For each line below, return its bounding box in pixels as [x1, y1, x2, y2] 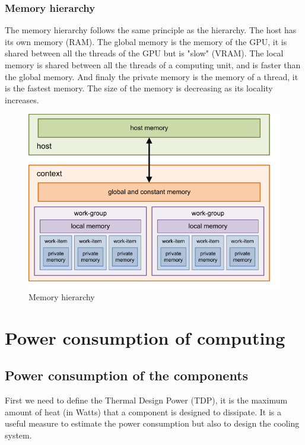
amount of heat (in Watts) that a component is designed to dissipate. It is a [5, 405, 281, 418]
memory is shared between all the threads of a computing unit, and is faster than [5, 59, 301, 71]
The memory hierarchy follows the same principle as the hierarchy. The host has [5, 24, 297, 36]
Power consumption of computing [5, 325, 285, 349]
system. [5, 428, 32, 441]
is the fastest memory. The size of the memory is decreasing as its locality [5, 82, 273, 94]
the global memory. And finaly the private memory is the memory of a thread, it [5, 70, 298, 82]
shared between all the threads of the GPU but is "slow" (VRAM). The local [5, 47, 284, 59]
